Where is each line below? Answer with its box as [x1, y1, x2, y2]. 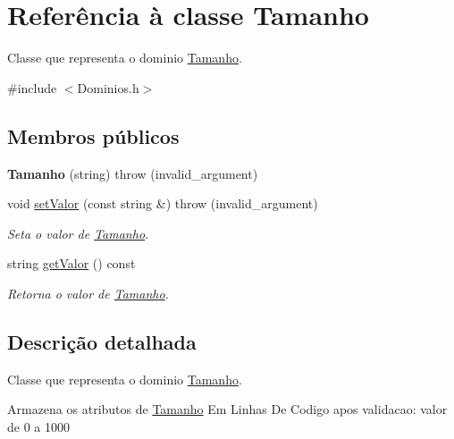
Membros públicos [7, 122, 180, 149]
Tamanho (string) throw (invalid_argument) [7, 164, 258, 182]
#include [7, 78, 57, 97]
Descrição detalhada [7, 327, 197, 355]
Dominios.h [77, 78, 139, 97]
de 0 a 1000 [7, 417, 70, 435]
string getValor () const [7, 254, 136, 273]
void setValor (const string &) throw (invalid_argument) [7, 194, 318, 213]
